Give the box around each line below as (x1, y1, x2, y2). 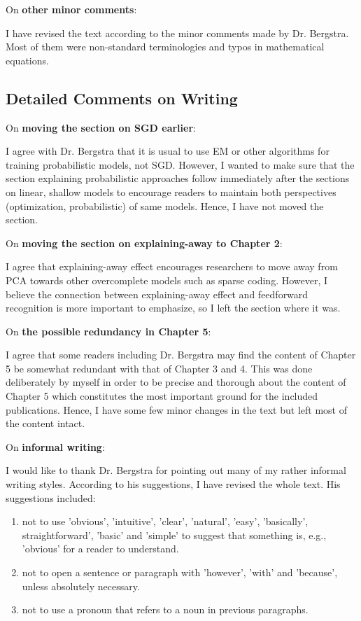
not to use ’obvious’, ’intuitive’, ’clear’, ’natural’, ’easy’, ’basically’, (22, 514, 309, 529)
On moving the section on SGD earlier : (6, 120, 196, 134)
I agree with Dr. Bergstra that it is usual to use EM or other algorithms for (6, 144, 330, 158)
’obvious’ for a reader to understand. (22, 541, 179, 556)
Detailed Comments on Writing (6, 87, 238, 109)
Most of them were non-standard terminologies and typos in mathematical (6, 39, 325, 54)
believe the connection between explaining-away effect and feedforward (6, 286, 309, 301)
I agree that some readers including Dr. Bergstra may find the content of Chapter (6, 347, 356, 362)
